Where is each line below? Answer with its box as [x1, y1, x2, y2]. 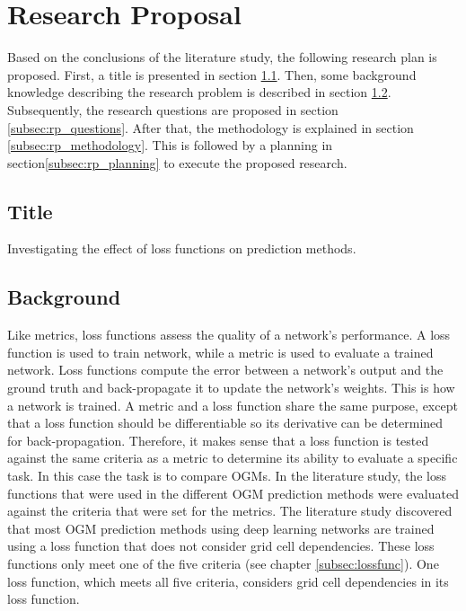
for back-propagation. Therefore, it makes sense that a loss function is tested [7, 430, 429, 449]
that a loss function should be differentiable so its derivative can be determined [7, 413, 444, 432]
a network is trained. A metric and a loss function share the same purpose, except [7, 395, 458, 414]
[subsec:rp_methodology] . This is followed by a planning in [7, 136, 333, 155]
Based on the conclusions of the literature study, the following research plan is [7, 48, 437, 66]
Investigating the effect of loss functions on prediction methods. [7, 239, 356, 258]
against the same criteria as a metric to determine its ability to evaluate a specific [7, 448, 458, 467]
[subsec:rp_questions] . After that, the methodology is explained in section [7, 118, 414, 137]
